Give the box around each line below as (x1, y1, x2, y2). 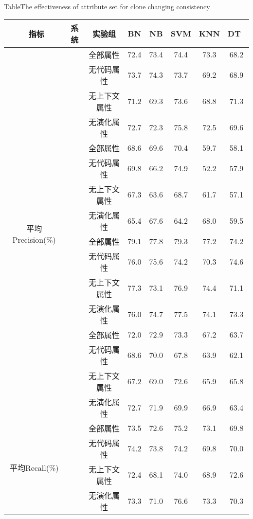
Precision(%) (12, 234, 56, 246)
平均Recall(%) (9, 462, 59, 473)
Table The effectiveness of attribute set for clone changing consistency (4, 1, 210, 11)
